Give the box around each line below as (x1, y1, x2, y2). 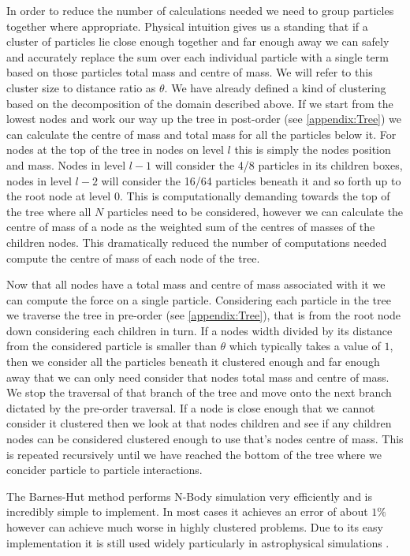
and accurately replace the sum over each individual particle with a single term (6, 48, 389, 65)
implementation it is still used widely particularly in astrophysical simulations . (6, 534, 389, 550)
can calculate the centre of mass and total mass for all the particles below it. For (6, 125, 397, 142)
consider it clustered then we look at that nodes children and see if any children (6, 415, 392, 431)
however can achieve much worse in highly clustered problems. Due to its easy (6, 519, 383, 535)
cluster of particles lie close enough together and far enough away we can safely (6, 33, 389, 50)
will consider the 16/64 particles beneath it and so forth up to (101, 172, 401, 188)
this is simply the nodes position (234, 141, 391, 158)
